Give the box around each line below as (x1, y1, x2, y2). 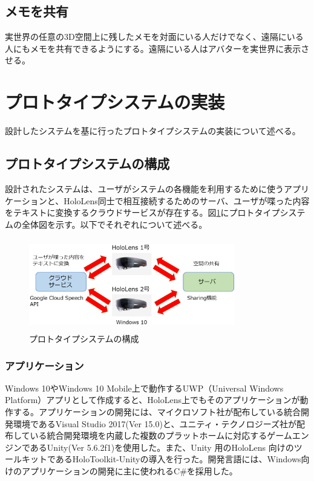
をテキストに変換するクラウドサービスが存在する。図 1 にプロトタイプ (5, 206, 280, 219)
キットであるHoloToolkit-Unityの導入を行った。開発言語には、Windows (21, 453, 301, 465)
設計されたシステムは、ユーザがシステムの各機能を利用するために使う (5, 182, 284, 195)
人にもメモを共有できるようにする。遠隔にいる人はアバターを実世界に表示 (5, 42, 301, 54)
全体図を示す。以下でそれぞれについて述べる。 (21, 218, 208, 230)
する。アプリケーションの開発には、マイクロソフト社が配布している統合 (13, 405, 301, 418)
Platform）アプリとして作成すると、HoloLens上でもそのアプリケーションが (5, 393, 300, 406)
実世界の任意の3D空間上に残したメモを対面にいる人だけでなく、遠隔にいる (5, 30, 304, 43)
